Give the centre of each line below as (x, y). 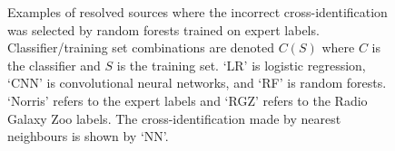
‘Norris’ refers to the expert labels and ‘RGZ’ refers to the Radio (188, 100)
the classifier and (54, 65)
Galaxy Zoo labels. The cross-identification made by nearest (174, 118)
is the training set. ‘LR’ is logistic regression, (241, 65)
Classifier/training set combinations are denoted (141, 47)
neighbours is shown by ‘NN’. (88, 136)
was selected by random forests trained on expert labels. (163, 29)
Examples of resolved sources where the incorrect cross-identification (197, 12)
